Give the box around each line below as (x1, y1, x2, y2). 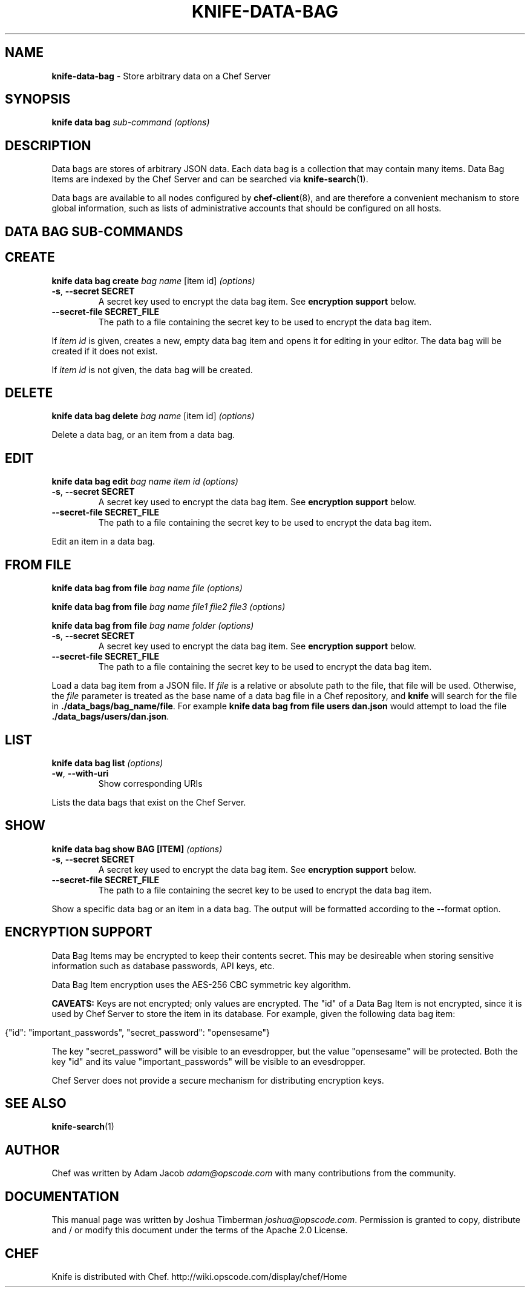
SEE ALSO (5, 1096, 67, 1111)
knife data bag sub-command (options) (51, 117, 210, 128)
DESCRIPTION (5, 137, 91, 153)
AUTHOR (5, 1142, 60, 1158)
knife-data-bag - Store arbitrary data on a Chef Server (51, 70, 271, 81)
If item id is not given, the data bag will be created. (51, 364, 253, 375)
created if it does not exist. (51, 345, 158, 356)
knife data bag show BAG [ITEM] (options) (51, 843, 223, 854)
